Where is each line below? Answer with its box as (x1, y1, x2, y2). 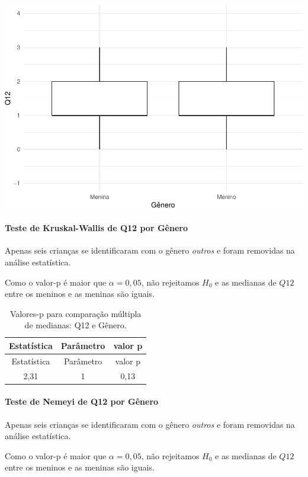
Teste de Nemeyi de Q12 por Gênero (5, 395, 159, 408)
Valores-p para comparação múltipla (9, 307, 142, 319)
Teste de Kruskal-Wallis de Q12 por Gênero (5, 222, 188, 234)
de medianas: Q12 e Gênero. (24, 319, 127, 331)
